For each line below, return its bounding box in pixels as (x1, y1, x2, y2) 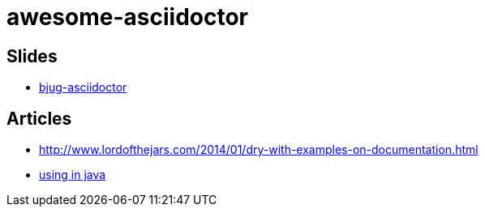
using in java (39, 168, 106, 182)
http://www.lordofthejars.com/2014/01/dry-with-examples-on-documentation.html (39, 143, 479, 157)
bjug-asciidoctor (39, 80, 127, 95)
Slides (6, 45, 58, 66)
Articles (6, 108, 72, 129)
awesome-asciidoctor (6, 3, 248, 31)
